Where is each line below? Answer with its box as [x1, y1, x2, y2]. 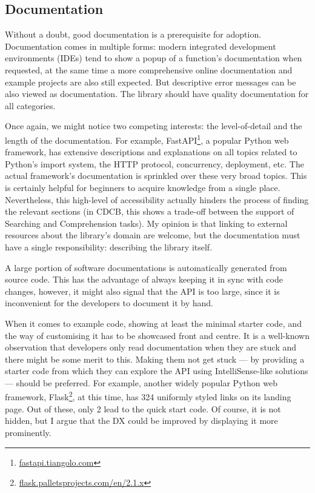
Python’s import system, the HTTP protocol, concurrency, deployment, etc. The [5, 157, 304, 170]
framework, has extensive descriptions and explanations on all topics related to [5, 146, 297, 158]
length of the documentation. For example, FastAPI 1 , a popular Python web [5, 132, 289, 146]
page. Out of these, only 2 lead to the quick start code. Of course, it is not [5, 402, 281, 415]
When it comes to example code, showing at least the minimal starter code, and [5, 317, 302, 329]
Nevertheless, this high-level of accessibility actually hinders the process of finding [5, 193, 309, 206]
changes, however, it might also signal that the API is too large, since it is [5, 284, 280, 297]
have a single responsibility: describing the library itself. [5, 240, 213, 253]
